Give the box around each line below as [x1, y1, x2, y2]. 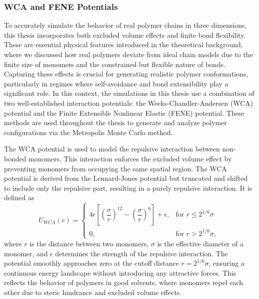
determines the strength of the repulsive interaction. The [55, 248, 228, 258]
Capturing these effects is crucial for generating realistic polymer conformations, [4, 69, 249, 79]
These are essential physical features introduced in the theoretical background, [4, 39, 243, 50]
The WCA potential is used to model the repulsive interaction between [4, 144, 220, 154]
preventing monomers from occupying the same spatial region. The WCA [4, 163, 227, 173]
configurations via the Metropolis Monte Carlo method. [4, 127, 173, 137]
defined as [4, 192, 34, 203]
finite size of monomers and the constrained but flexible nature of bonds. [4, 59, 226, 69]
